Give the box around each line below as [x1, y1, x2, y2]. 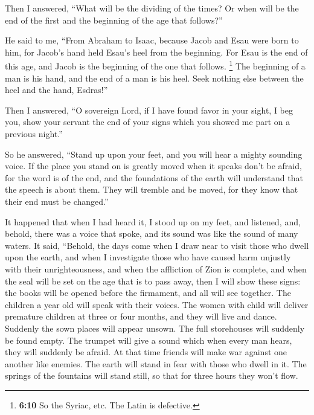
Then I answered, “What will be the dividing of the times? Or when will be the [5, 2, 299, 14]
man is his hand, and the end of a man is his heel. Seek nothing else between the [5, 71, 304, 84]
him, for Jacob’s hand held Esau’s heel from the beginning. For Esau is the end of [5, 45, 308, 58]
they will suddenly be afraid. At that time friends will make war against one [5, 346, 287, 358]
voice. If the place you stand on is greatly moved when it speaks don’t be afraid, [5, 159, 302, 172]
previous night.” [5, 127, 63, 140]
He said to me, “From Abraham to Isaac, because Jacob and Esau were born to [5, 34, 299, 47]
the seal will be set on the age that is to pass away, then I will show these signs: [5, 274, 301, 287]
